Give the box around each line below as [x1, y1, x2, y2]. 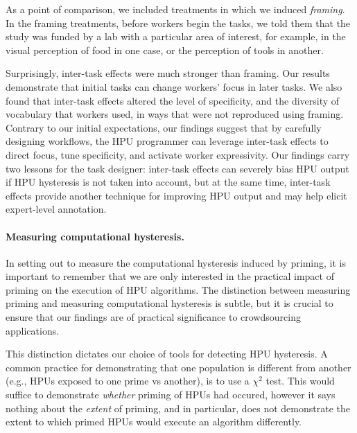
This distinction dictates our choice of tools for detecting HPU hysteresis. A [6, 346, 328, 361]
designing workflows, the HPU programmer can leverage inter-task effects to [6, 134, 329, 148]
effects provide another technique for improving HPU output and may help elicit [6, 188, 347, 202]
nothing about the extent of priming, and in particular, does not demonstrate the [6, 400, 350, 415]
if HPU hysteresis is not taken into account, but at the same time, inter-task [6, 175, 331, 189]
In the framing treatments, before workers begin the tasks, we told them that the [6, 15, 351, 30]
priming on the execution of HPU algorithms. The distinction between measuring [6, 282, 351, 297]
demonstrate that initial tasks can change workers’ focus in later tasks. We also [6, 79, 342, 94]
